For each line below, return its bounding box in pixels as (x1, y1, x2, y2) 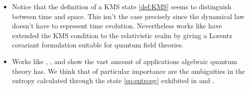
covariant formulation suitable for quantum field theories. (12, 40, 184, 50)
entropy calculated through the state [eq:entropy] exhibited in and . (12, 75, 215, 86)
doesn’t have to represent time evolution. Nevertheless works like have (12, 21, 222, 31)
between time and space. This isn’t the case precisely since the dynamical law (12, 11, 245, 21)
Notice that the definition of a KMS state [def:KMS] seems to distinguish (12, 1, 231, 11)
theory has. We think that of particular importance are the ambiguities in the (12, 66, 245, 76)
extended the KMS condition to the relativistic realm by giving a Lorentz (12, 30, 232, 40)
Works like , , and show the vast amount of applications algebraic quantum (12, 56, 237, 66)
